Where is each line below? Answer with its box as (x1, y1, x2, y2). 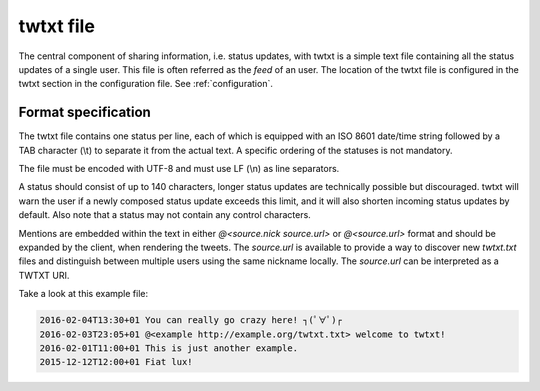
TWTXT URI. (18, 269, 70, 281)
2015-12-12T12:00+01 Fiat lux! (39, 356, 194, 368)
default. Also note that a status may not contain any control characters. (18, 209, 312, 221)
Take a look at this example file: (18, 288, 149, 300)
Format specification (18, 104, 152, 121)
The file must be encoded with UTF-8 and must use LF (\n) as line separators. (18, 163, 340, 175)
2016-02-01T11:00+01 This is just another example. (39, 342, 299, 354)
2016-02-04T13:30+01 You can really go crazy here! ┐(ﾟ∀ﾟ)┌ (39, 315, 342, 326)
